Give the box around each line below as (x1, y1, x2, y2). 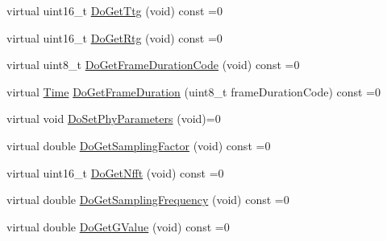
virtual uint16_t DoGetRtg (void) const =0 (6, 29, 223, 46)
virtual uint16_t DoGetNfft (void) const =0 (6, 164, 224, 181)
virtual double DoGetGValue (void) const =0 (6, 218, 230, 235)
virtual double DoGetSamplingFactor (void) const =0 (6, 137, 271, 153)
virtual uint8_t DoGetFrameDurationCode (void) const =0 (6, 56, 300, 73)
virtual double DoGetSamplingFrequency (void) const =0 (6, 191, 289, 208)
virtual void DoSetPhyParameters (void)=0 (6, 110, 221, 127)
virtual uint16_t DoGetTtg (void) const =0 (6, 2, 223, 18)
